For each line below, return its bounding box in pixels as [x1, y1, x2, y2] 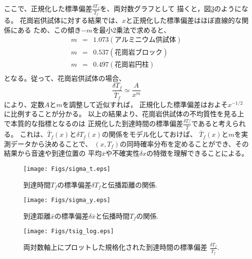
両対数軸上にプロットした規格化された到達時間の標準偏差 [23, 242, 207, 252]
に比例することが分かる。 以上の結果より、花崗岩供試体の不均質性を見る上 [4, 109, 244, 119]
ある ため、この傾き [17, 24, 81, 35]
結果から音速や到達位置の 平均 [4, 148, 102, 158]
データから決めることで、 [10, 138, 92, 148]
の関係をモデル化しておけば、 [102, 129, 197, 139]
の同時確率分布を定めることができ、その [120, 138, 249, 148]
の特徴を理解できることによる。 [146, 148, 249, 158]
